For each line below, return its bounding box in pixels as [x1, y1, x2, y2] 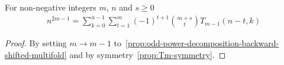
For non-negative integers [5, 1, 96, 13]
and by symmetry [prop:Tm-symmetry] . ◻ [69, 48, 226, 60]
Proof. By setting [5, 37, 67, 49]
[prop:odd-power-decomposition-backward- [125, 37, 279, 49]
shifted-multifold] [5, 48, 67, 60]
